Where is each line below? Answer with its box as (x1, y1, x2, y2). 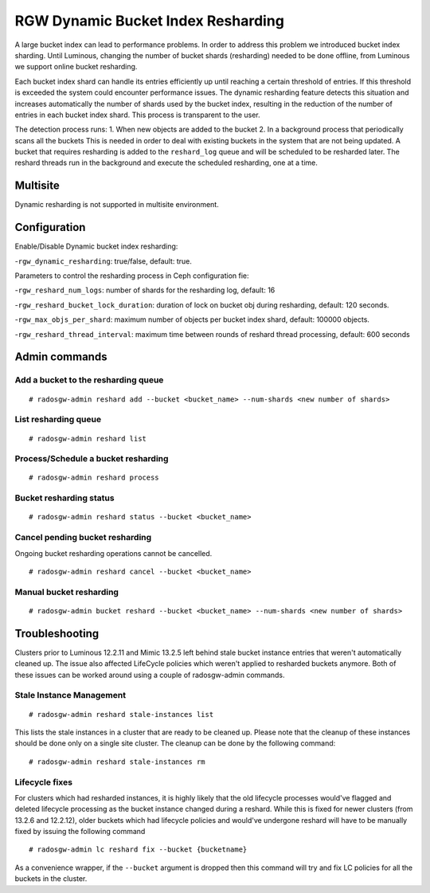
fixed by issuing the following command (14, 827, 146, 836)
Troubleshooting (14, 626, 100, 640)
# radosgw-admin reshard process (29, 473, 159, 482)
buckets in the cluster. (14, 874, 88, 883)
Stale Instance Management (14, 690, 127, 701)
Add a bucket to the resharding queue (14, 374, 164, 386)
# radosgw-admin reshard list (29, 434, 147, 443)
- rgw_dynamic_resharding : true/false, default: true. (14, 256, 193, 266)
